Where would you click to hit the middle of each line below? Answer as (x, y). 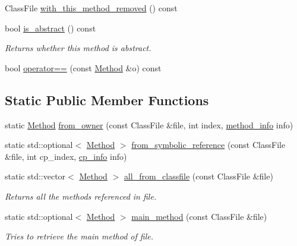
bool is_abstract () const (50, 28)
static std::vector (35, 176)
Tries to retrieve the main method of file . (79, 236)
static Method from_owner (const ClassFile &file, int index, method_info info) (149, 124)
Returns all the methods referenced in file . (81, 196)
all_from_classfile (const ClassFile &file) (198, 176)
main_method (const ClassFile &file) (199, 216)
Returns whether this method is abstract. (78, 48)
